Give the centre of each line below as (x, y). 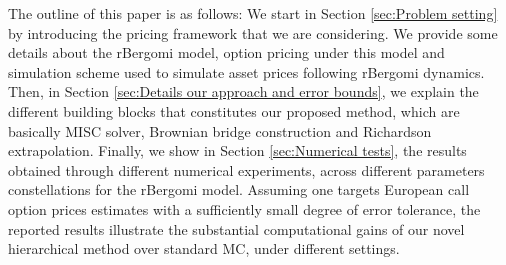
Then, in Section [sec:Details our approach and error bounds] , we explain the (243, 91)
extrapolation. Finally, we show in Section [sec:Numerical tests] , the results (237, 150)
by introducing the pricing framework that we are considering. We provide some (253, 32)
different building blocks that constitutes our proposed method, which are (234, 110)
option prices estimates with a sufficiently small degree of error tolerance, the (244, 208)
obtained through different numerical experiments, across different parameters (246, 169)
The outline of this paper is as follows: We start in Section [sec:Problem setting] (253, 13)
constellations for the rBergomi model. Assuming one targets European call (239, 189)
